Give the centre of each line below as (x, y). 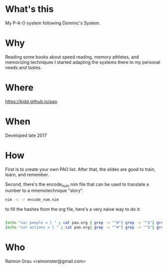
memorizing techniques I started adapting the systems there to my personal (83, 62)
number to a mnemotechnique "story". (44, 191)
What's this (29, 9)
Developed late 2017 (26, 135)
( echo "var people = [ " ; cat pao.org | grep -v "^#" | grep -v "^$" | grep (85, 223)
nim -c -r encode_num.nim (32, 200)
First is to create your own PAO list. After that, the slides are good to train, (80, 169)
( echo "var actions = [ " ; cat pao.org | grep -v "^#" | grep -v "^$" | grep (85, 228)
